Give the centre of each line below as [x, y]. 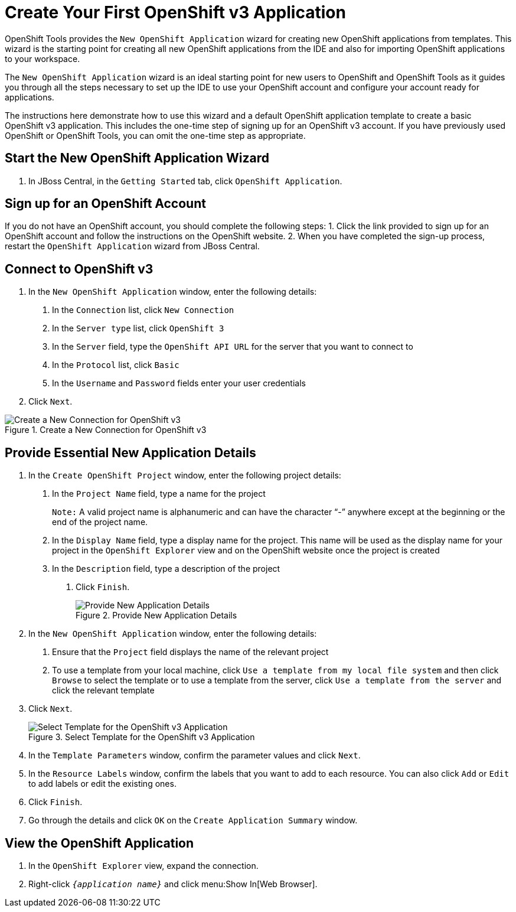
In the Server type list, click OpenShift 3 [138, 328]
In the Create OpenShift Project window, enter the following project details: [185, 475]
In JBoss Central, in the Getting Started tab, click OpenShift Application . [185, 181]
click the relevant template [103, 690]
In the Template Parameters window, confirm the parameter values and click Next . [195, 755]
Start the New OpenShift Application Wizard [137, 158]
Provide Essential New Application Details [130, 452]
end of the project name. [100, 522]
